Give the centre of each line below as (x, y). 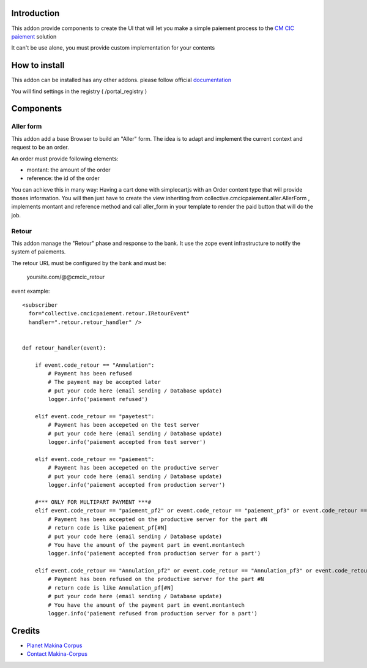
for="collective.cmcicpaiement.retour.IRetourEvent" (109, 313)
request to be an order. (40, 148)
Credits (26, 631)
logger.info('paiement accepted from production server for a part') (154, 554)
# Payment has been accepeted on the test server (124, 425)
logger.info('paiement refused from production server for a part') (153, 614)
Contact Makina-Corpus (57, 654)
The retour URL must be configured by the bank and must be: (89, 263)
